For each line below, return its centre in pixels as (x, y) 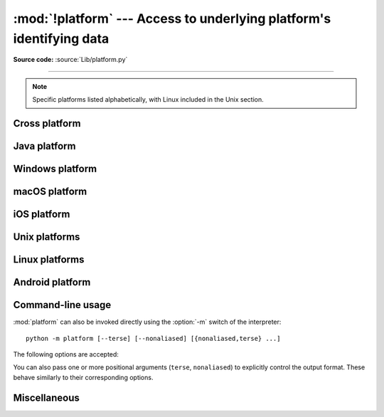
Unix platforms (47, 237)
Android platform (52, 282)
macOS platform (50, 191)
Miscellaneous (46, 397)
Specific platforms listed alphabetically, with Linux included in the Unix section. (148, 100)
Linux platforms (49, 260)
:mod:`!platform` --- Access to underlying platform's (172, 19)
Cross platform (47, 123)
